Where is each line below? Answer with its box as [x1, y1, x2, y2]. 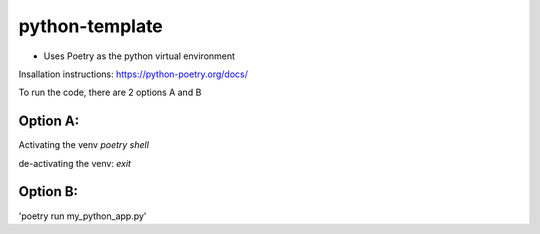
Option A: [18, 113, 80, 130]
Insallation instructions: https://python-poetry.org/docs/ [18, 68, 249, 80]
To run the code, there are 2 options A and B [18, 86, 202, 99]
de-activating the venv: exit [18, 157, 132, 169]
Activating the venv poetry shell [18, 139, 150, 151]
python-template [18, 15, 164, 37]
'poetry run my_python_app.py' [18, 210, 147, 222]
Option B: [18, 183, 79, 200]
